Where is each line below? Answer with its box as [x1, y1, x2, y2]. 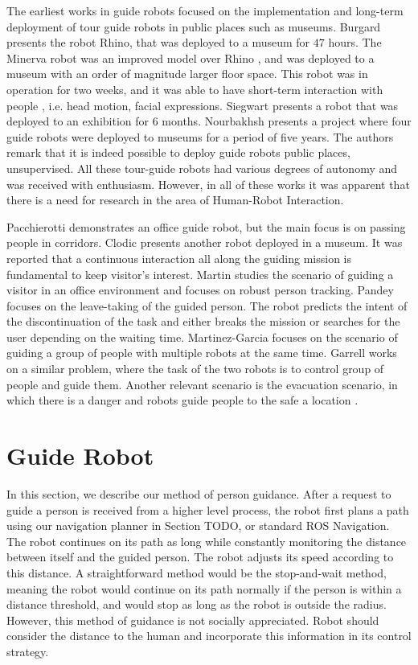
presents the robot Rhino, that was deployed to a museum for [6, 34, 310, 51]
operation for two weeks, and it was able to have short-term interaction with [6, 80, 383, 97]
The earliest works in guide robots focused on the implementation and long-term [6, 2, 404, 18]
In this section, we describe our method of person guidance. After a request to [6, 485, 391, 502]
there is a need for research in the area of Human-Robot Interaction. [6, 191, 344, 208]
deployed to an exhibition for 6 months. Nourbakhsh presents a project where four [6, 113, 412, 129]
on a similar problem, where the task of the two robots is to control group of [6, 360, 384, 377]
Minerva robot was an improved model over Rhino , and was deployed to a [6, 49, 375, 66]
